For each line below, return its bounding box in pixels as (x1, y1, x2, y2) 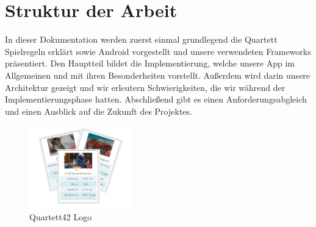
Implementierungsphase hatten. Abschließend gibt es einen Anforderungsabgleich (5, 93, 307, 106)
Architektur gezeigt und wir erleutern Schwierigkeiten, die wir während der (5, 81, 285, 93)
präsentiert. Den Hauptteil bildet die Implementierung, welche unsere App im (5, 57, 295, 70)
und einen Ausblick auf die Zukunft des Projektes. (5, 104, 192, 117)
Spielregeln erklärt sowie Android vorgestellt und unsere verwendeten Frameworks (5, 45, 311, 57)
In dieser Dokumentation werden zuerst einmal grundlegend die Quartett (5, 33, 278, 46)
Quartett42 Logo (29, 210, 92, 223)
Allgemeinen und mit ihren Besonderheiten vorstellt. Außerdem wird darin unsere (5, 68, 311, 81)
